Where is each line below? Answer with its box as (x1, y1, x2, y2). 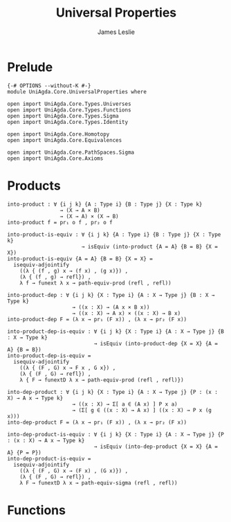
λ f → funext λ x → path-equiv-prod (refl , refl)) (19, 279, 172, 287)
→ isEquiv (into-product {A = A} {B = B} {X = (81, 243, 218, 250)
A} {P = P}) (7, 449, 41, 456)
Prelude (7, 59, 53, 75)
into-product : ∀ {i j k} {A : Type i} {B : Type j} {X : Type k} (7, 201, 203, 208)
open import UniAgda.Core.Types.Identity (7, 118, 129, 125)
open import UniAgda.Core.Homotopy (7, 130, 110, 138)
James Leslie (97, 28, 136, 36)
